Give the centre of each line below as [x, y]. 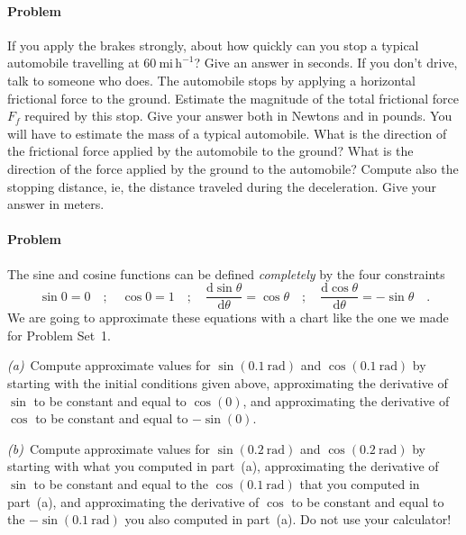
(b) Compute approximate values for [109, 448]
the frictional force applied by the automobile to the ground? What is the [210, 151]
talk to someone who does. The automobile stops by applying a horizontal [212, 80]
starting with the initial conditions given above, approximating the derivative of [228, 382]
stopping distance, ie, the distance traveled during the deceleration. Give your [222, 186]
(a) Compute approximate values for [109, 365]
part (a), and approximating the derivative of [133, 501]
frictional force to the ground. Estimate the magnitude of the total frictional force [233, 98]
